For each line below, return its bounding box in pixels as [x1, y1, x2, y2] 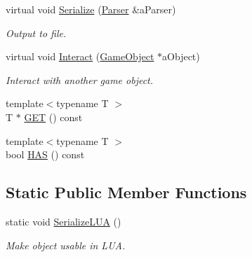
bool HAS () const [6, 147, 85, 162]
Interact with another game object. [6, 72, 154, 87]
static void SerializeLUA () [6, 214, 121, 228]
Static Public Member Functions [6, 181, 247, 203]
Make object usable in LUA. [6, 237, 126, 252]
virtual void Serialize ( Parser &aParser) [6, 2, 176, 16]
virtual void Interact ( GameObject [6, 49, 154, 64]
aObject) [162, 49, 200, 64]
